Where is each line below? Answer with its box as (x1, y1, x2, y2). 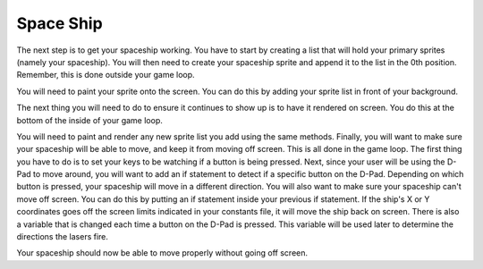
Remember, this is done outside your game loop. (16, 70, 196, 80)
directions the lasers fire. (16, 231, 109, 242)
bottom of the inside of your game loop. (16, 114, 163, 125)
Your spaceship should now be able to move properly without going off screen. (16, 248, 309, 258)
